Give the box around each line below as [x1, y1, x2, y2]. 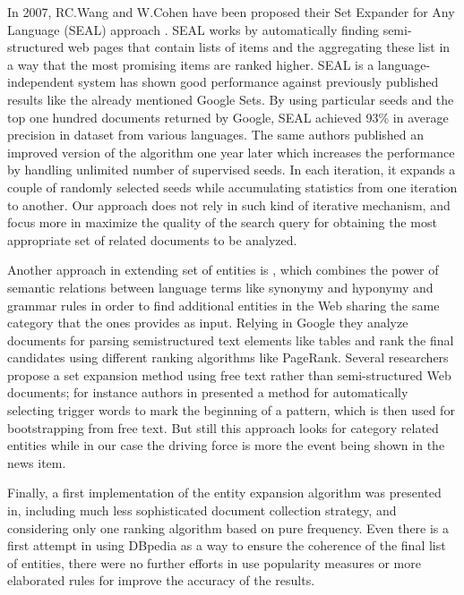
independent [7, 72, 74, 91]
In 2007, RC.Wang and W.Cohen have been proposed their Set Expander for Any [7, 3, 455, 21]
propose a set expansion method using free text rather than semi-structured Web [7, 365, 451, 384]
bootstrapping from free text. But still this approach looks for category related [7, 418, 439, 437]
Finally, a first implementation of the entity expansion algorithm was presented [7, 483, 442, 502]
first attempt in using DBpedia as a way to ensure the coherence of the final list [7, 536, 446, 555]
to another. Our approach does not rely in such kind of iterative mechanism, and [7, 195, 451, 214]
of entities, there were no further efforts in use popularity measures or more [7, 553, 421, 572]
